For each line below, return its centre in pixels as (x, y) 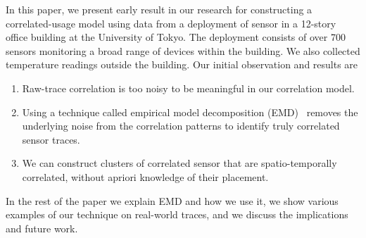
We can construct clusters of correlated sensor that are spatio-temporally (179, 163)
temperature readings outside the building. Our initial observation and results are (182, 64)
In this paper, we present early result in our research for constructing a (159, 9)
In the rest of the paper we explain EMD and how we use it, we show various (172, 200)
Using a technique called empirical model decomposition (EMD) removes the (190, 112)
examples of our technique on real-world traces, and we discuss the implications (177, 214)
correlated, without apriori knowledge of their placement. (145, 176)
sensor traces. (51, 139)
